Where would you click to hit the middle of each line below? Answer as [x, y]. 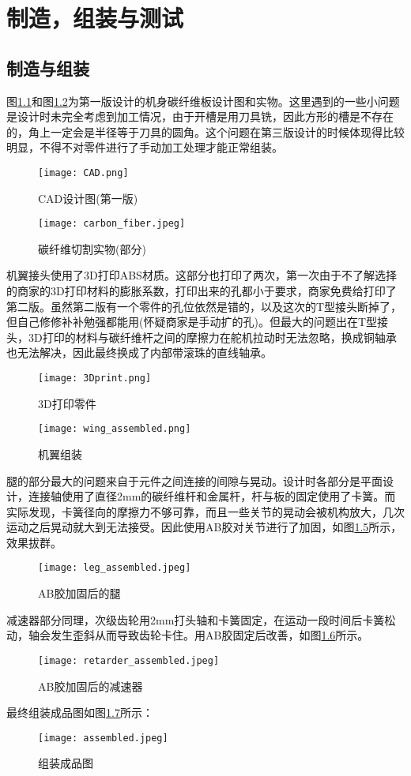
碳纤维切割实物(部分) [92, 248]
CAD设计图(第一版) [88, 198]
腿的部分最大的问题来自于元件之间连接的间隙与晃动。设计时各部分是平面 [194, 480]
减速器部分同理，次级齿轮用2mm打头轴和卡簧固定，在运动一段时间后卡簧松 [201, 619]
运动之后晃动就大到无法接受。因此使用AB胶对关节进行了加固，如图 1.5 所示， [204, 527]
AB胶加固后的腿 [79, 593]
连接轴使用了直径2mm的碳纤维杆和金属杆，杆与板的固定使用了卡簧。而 [212, 496]
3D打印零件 [67, 403]
